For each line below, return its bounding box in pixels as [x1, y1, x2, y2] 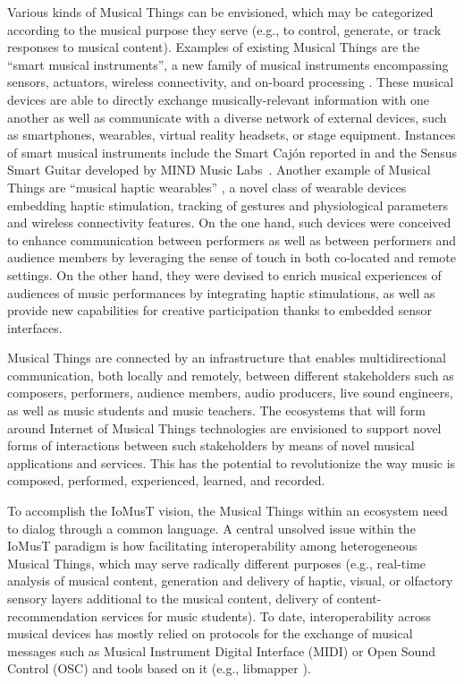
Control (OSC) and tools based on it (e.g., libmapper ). [7, 659, 311, 678]
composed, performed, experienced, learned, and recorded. [7, 471, 325, 490]
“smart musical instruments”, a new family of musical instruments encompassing [7, 55, 449, 73]
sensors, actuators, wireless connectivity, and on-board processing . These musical [7, 73, 454, 91]
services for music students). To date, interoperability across [101, 606, 432, 625]
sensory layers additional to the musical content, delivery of [7, 589, 333, 607]
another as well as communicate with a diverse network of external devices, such [7, 107, 447, 126]
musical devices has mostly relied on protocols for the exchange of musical [7, 624, 413, 643]
